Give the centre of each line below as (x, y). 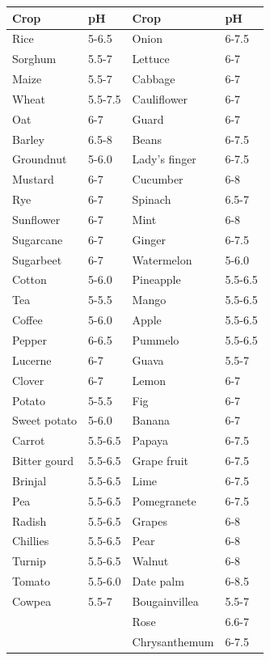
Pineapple (156, 279)
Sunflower (36, 219)
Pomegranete (164, 500)
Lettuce (151, 59)
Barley (28, 139)
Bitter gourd (43, 461)
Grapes (150, 520)
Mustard (33, 179)
